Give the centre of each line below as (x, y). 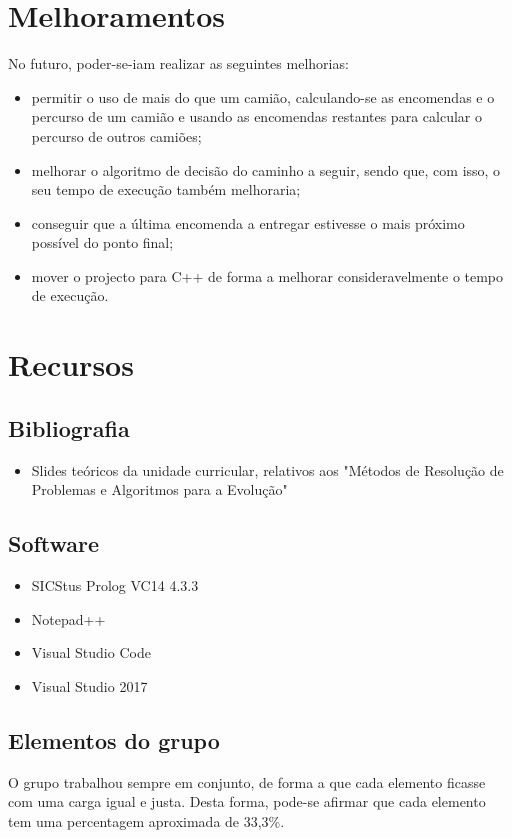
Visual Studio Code (91, 652)
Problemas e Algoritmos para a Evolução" (159, 489)
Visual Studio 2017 (89, 685)
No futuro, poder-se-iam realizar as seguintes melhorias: (178, 63)
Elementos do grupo (114, 739)
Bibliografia (69, 427)
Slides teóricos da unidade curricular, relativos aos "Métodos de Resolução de (267, 469)
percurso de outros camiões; (116, 135)
